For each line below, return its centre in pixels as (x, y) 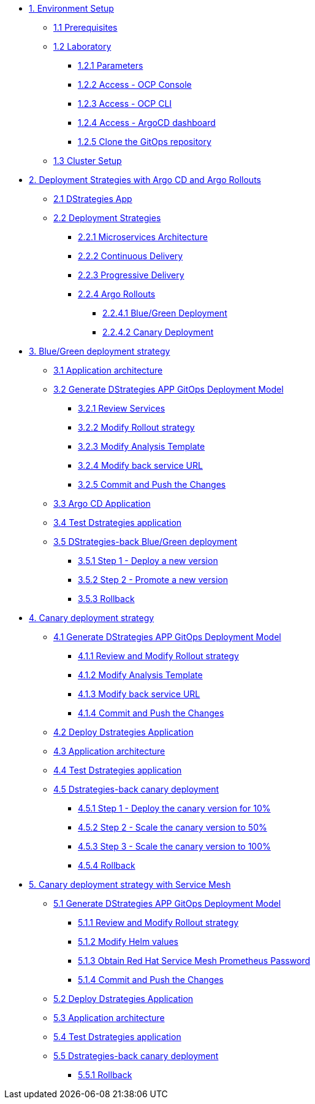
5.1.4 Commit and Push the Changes (151, 980)
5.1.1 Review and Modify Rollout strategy (158, 922)
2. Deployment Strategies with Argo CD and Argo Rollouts (145, 180)
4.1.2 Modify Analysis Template (140, 675)
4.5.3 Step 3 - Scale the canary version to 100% (174, 846)
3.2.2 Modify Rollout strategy (136, 427)
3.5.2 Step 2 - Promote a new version (153, 580)
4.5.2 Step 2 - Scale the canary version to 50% (173, 827)
